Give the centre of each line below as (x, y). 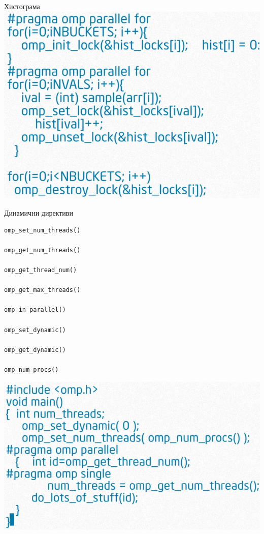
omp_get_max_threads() (42, 290)
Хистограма (22, 6)
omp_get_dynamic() (35, 350)
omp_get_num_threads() (42, 250)
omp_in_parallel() (35, 310)
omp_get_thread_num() (41, 270)
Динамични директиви (39, 213)
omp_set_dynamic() (35, 330)
